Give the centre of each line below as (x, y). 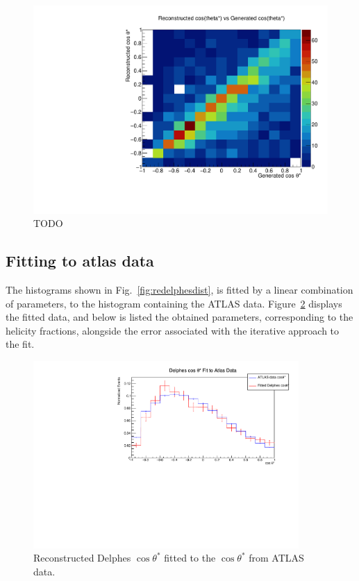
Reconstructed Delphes (82, 558)
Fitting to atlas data (80, 261)
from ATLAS (276, 558)
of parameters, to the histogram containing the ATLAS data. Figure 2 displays (174, 303)
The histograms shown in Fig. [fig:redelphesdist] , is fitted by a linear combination (179, 290)
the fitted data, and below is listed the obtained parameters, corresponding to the (179, 317)
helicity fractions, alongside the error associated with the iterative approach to (173, 330)
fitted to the (190, 558)
